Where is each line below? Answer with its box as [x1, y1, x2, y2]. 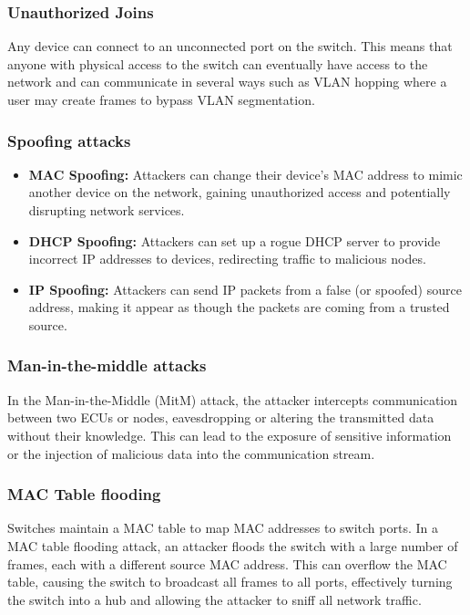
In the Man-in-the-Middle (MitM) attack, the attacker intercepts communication [7, 390, 458, 409]
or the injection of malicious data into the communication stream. [7, 443, 375, 463]
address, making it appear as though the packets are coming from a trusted [28, 297, 450, 317]
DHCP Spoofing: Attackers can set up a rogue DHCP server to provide [28, 231, 441, 250]
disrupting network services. [28, 201, 185, 219]
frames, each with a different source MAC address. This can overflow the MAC [7, 554, 447, 573]
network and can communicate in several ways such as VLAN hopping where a [7, 72, 447, 91]
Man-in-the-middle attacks [7, 354, 207, 377]
